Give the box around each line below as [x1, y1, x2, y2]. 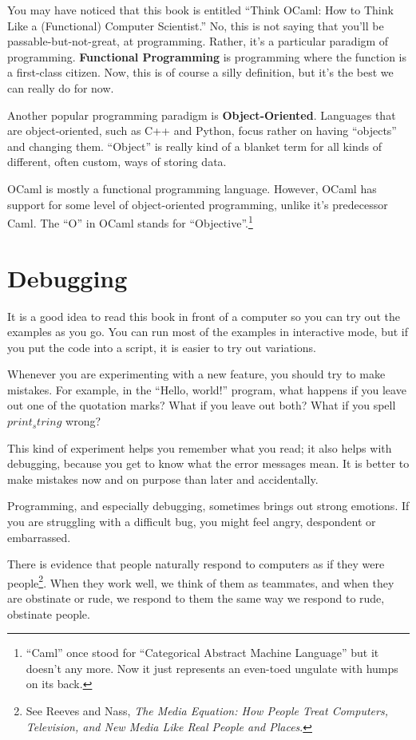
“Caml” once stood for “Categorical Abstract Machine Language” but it [26, 644, 379, 661]
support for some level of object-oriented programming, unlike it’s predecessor [7, 196, 388, 212]
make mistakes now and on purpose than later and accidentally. [7, 470, 319, 487]
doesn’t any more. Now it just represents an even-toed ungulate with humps [26, 659, 398, 676]
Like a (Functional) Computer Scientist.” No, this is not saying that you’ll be [7, 17, 384, 34]
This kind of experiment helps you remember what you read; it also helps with [7, 439, 392, 456]
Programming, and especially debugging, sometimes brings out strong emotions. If [7, 497, 410, 514]
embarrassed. [7, 528, 71, 545]
